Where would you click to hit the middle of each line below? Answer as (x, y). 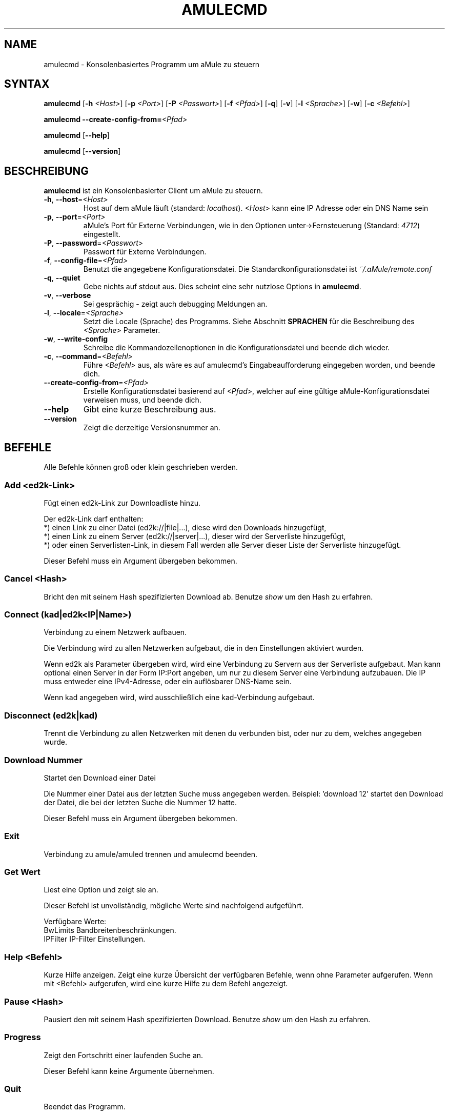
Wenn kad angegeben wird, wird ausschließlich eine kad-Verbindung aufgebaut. (179, 698)
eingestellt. (102, 234)
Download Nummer (43, 760)
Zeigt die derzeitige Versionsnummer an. (152, 428)
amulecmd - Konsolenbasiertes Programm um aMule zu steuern (152, 64)
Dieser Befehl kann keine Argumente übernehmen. (129, 1071)
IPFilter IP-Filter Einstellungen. (95, 939)
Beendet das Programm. (85, 1107)
